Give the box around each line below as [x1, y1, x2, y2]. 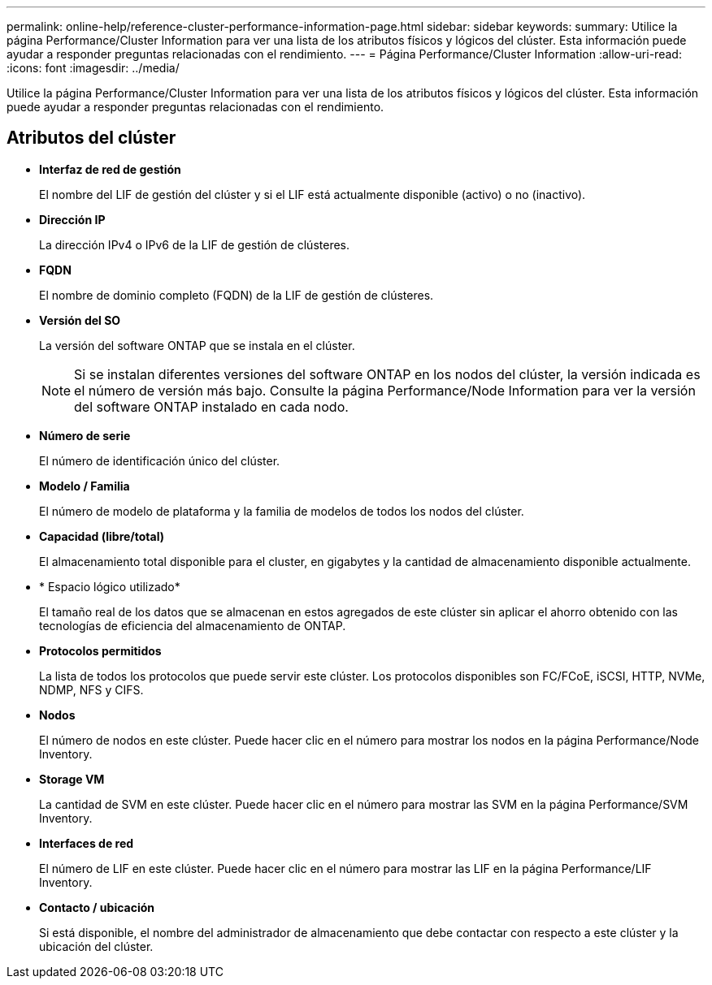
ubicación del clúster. [39, 939, 154, 953]
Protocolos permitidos [39, 643, 162, 658]
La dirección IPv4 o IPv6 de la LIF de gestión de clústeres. [39, 237, 350, 252]
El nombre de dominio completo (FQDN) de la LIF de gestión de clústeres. [39, 287, 434, 302]
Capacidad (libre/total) [39, 529, 164, 543]
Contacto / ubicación [39, 900, 155, 914]
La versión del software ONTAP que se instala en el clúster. [39, 338, 355, 352]
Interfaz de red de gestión [39, 162, 181, 176]
